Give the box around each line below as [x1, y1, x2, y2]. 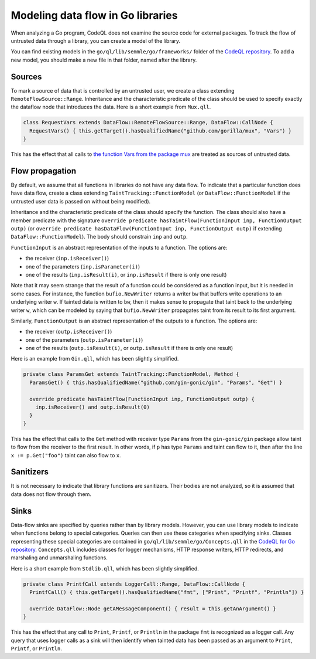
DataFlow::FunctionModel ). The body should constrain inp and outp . [11, 233, 188, 240]
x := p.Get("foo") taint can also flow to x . [11, 451, 121, 458]
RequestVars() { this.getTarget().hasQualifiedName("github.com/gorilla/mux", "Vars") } [29, 127, 292, 134]
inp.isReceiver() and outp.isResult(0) [35, 404, 150, 410]
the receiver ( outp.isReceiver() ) [25, 328, 112, 335]
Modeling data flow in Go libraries [11, 9, 178, 22]
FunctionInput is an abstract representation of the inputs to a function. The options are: [11, 244, 228, 251]
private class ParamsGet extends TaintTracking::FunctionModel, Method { [23, 371, 239, 378]
